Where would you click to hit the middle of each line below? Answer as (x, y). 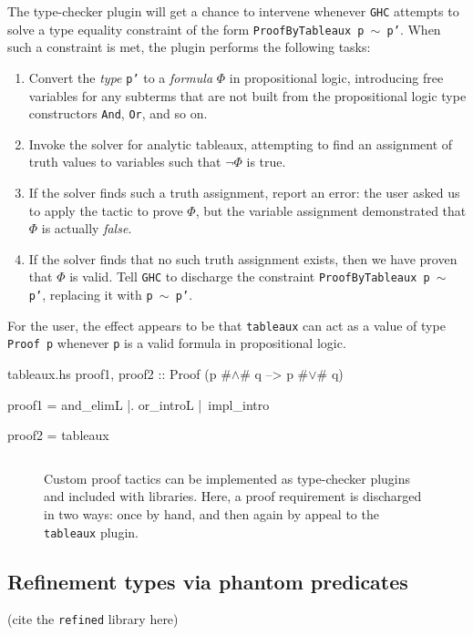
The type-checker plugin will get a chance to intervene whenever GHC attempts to (233, 11)
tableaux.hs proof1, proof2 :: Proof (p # (119, 374)
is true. (266, 162)
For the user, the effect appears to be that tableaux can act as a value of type (226, 325)
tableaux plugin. (91, 532)
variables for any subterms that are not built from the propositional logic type (247, 95)
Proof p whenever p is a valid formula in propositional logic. (177, 343)
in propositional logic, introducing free (336, 77)
